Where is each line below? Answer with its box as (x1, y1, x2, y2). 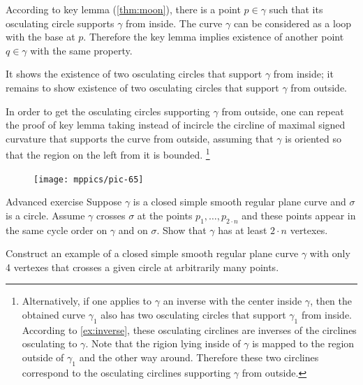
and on (118, 222, 148, 237)
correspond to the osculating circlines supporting (22, 365, 231, 379)
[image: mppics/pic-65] (34, 174, 144, 184)
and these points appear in (242, 208, 356, 222)
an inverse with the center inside (163, 293, 302, 308)
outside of (22, 350, 64, 364)
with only (309, 246, 350, 261)
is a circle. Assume (6, 208, 85, 222)
